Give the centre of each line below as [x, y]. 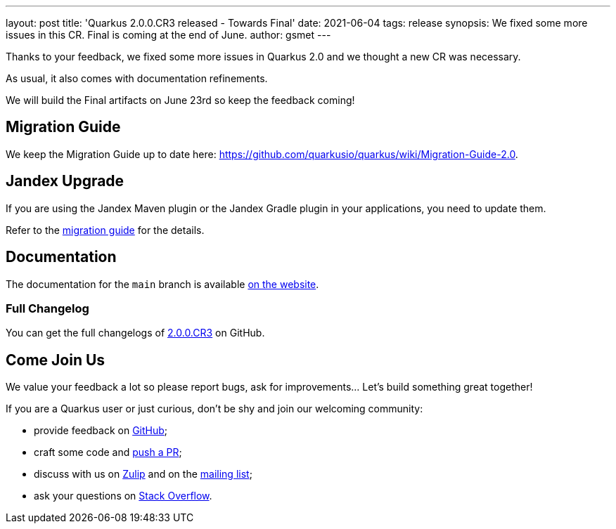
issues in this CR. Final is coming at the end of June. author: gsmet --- [168, 35]
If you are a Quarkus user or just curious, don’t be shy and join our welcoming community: [214, 409]
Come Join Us [56, 360]
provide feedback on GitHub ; [101, 431]
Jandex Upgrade [65, 181]
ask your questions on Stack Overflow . [123, 496]
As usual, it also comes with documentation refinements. [137, 78]
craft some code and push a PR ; [108, 452]
